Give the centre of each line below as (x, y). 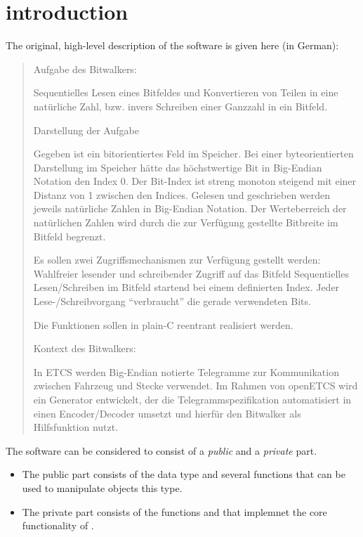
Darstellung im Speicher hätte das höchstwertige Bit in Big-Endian (178, 167)
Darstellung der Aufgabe (86, 130)
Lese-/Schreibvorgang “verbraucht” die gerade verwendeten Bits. (172, 301)
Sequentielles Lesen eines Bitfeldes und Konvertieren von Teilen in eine (186, 92)
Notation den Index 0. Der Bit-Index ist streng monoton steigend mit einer (195, 181)
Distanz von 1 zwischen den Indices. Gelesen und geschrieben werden (182, 194)
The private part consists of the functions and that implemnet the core (174, 511)
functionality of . (58, 525)
